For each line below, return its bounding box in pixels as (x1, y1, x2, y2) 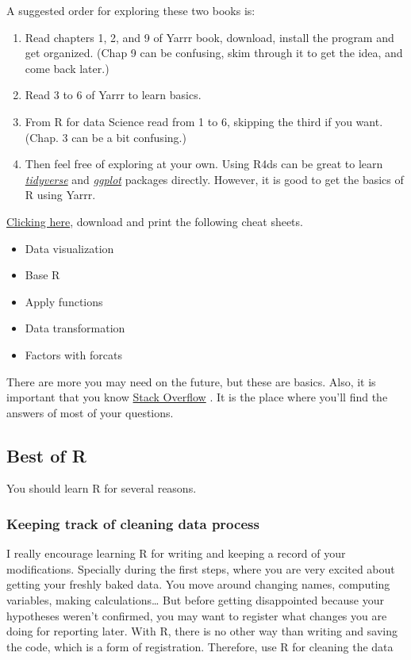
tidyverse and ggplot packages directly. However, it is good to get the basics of (25, 171, 404, 187)
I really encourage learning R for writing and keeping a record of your (6, 545, 346, 562)
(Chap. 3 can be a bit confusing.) (25, 129, 186, 145)
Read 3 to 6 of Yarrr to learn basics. (25, 86, 202, 103)
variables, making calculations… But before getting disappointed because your (6, 592, 384, 608)
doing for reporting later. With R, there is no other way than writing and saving (6, 623, 398, 639)
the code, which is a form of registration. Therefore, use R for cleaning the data (6, 638, 394, 654)
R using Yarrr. (25, 186, 96, 203)
